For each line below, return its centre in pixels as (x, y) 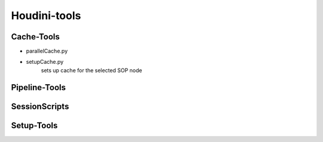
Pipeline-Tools (38, 87)
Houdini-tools (46, 16)
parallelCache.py (47, 51)
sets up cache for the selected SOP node (92, 70)
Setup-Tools (34, 125)
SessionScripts (40, 106)
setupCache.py (45, 62)
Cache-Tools (35, 37)
